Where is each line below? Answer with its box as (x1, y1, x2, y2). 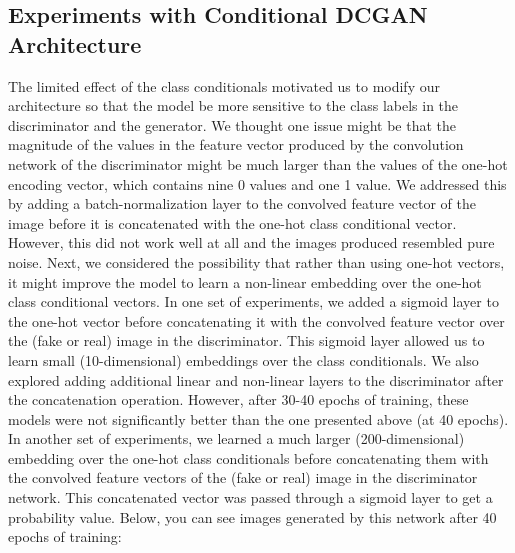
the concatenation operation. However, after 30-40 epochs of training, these (8, 389, 469, 410)
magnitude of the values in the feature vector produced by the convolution (8, 134, 464, 155)
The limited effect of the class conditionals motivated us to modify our (8, 75, 440, 96)
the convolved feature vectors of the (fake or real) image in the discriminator (8, 467, 478, 488)
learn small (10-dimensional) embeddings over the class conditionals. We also (8, 349, 479, 370)
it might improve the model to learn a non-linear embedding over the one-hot (8, 271, 482, 292)
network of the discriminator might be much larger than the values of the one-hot (8, 153, 508, 174)
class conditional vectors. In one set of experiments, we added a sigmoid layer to (8, 291, 499, 312)
